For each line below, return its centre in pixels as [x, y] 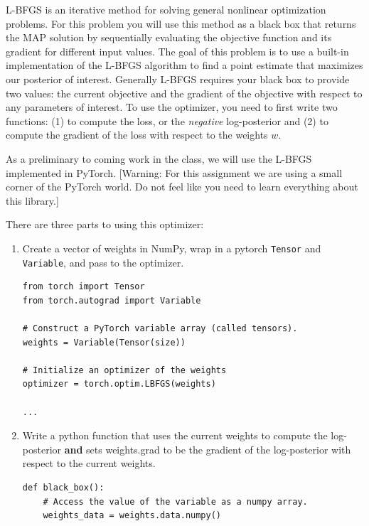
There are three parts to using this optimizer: [105, 224]
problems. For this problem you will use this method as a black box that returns [181, 23]
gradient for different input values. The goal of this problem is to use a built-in [177, 51]
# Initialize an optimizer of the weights [124, 370]
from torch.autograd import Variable [112, 300]
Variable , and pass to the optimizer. [103, 262]
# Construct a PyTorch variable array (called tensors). [160, 328]
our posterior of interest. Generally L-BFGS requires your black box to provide [178, 79]
